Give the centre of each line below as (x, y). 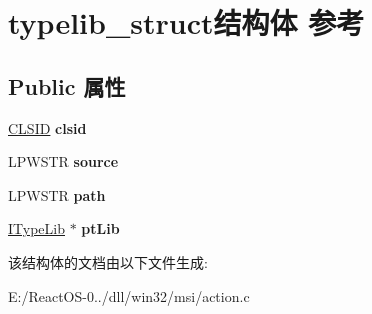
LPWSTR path (57, 194)
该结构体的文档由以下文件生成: (108, 261)
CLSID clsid (47, 127)
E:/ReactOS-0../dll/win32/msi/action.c (129, 295)
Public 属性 (67, 85)
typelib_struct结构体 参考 (186, 22)
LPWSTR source (63, 161)
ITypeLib (36, 228)
